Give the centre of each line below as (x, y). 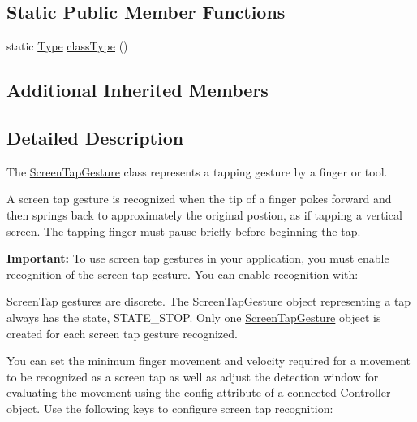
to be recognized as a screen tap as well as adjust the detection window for (193, 376)
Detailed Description (95, 137)
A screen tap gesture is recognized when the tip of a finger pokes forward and (199, 199)
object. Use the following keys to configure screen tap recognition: (170, 408)
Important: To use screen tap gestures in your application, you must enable (198, 258)
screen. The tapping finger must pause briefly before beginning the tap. (184, 231)
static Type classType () (67, 46)
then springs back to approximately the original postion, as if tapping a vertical (204, 214)
